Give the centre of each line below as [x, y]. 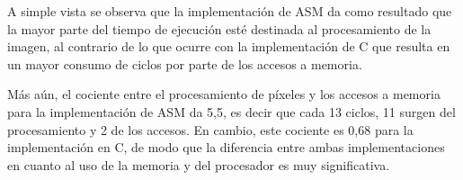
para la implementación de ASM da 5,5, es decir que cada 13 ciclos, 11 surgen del [231, 111]
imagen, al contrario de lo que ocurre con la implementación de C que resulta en [229, 46]
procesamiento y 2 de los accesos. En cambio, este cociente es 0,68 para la [210, 129]
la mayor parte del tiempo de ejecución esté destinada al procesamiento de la [219, 28]
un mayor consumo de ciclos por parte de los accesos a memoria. [185, 63]
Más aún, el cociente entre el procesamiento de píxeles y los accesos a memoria [224, 94]
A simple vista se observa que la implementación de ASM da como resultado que [230, 11]
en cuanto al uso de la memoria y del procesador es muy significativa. [199, 164]
